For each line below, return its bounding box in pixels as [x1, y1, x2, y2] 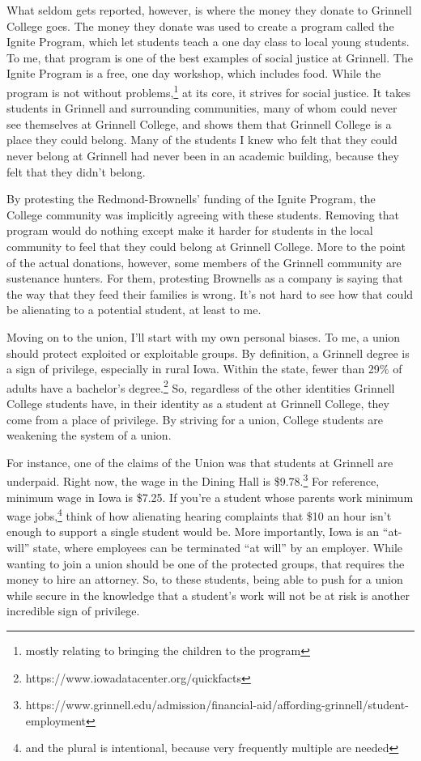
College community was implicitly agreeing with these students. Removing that [6, 206, 400, 223]
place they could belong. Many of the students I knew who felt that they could [6, 131, 398, 148]
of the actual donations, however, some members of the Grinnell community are [6, 253, 402, 270]
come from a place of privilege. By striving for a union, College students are [6, 410, 383, 427]
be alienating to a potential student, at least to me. [6, 301, 262, 318]
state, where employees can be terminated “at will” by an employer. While [33, 539, 403, 556]
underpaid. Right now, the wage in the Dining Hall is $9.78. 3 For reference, [6, 470, 380, 489]
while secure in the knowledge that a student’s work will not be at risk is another [6, 586, 410, 603]
